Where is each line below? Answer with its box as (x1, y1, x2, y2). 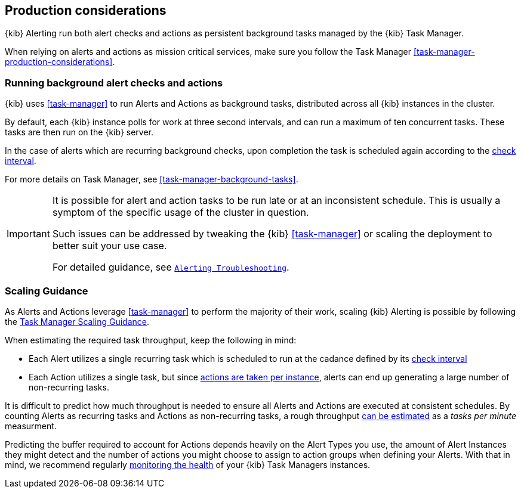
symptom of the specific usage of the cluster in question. (52, 206, 309, 219)
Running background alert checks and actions (5, 76, 223, 89)
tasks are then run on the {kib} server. (5, 127, 154, 138)
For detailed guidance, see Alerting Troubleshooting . (52, 261, 289, 274)
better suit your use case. (52, 240, 167, 252)
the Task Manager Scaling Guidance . (5, 316, 150, 327)
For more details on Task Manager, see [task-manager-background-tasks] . (5, 174, 298, 185)
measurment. (5, 420, 57, 431)
